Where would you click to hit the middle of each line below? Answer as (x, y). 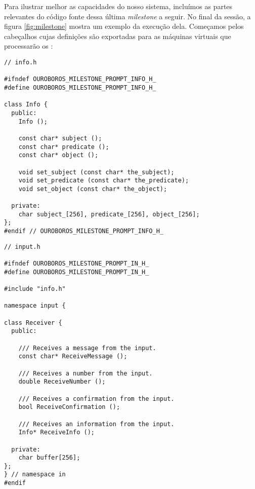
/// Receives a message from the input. (87, 348)
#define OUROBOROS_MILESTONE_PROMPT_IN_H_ (77, 272)
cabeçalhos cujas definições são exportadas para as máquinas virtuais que (118, 36)
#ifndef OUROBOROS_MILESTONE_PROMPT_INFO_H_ (80, 79)
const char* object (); (58, 155)
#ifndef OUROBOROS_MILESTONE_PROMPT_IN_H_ (77, 264)
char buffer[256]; (49, 458)
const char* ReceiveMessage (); (73, 356)
